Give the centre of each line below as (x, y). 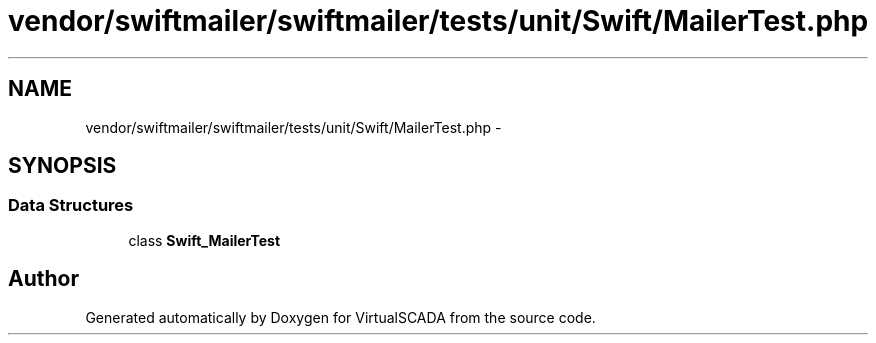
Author (43, 279)
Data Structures (71, 205)
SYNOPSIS (62, 166)
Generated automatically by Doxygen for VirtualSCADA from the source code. (340, 317)
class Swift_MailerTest (204, 240)
